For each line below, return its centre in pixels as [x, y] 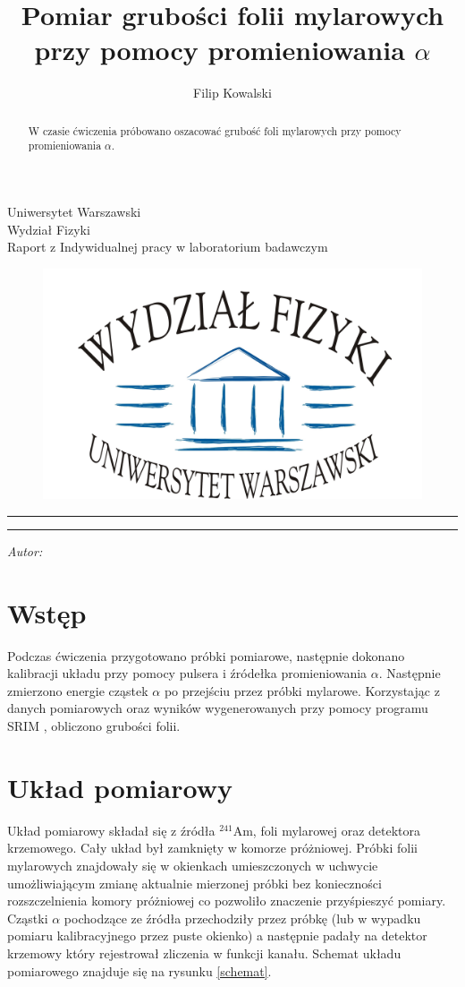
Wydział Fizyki [49, 229]
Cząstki [28, 918]
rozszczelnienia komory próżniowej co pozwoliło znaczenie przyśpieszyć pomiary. [227, 901]
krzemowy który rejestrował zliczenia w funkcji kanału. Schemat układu [204, 953]
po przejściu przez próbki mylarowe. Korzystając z [302, 690]
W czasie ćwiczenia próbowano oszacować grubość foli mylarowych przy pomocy [215, 130]
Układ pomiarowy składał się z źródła [111, 830]
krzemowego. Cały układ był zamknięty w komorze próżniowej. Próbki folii [212, 848]
